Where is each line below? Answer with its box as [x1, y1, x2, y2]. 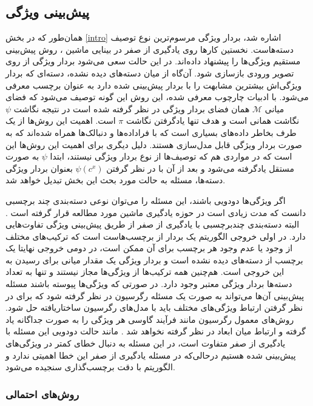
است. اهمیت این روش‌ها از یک [5, 114, 116, 127]
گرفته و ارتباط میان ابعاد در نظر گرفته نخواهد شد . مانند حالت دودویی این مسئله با [5, 325, 306, 337]
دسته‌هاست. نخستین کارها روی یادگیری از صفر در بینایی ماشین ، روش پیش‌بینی [5, 42, 294, 55]
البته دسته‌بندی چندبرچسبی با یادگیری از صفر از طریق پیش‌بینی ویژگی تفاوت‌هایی [5, 218, 300, 231]
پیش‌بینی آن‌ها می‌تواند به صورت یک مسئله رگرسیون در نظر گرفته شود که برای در [5, 289, 305, 302]
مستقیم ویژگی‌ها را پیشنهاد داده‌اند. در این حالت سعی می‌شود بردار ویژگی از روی [5, 55, 301, 67]
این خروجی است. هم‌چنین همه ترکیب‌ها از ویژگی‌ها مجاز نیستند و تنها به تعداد [5, 265, 284, 278]
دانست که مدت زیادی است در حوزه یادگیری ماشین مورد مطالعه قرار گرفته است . [5, 206, 306, 218]
